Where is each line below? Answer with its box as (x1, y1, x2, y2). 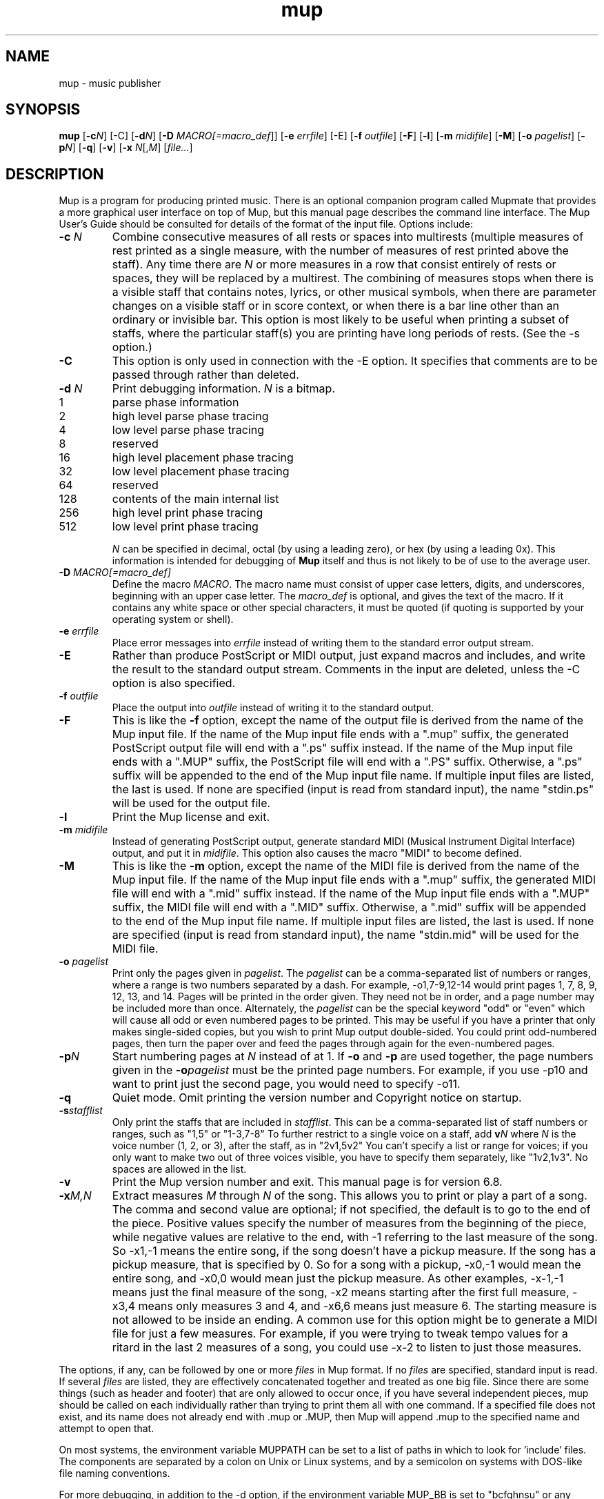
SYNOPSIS (6, 101, 81, 119)
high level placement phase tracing (112, 450, 294, 465)
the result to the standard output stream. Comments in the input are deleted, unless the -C (112, 662, 581, 677)
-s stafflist (59, 1104, 103, 1117)
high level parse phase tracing (112, 409, 269, 424)
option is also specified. (112, 676, 236, 691)
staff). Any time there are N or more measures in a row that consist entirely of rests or (112, 257, 556, 272)
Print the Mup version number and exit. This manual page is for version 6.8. (112, 1175, 503, 1189)
